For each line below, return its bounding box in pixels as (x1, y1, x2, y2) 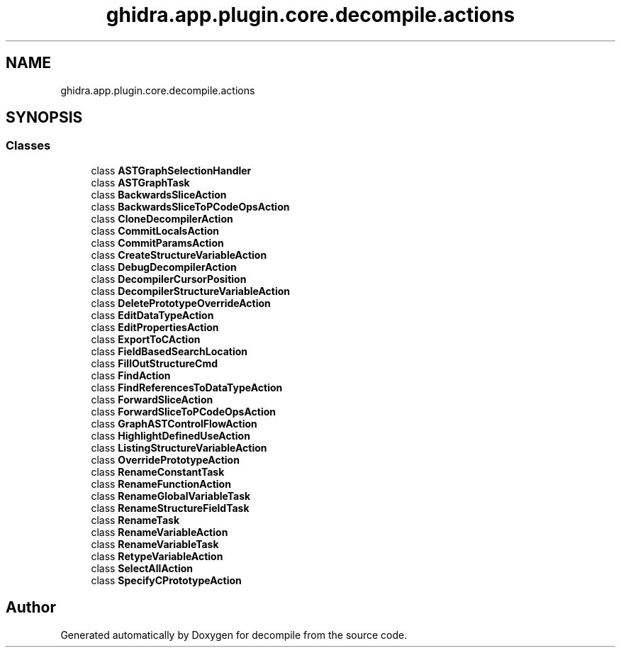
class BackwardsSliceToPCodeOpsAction (91, 200, 290, 213)
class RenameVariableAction (91, 525, 228, 538)
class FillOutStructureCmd (91, 357, 218, 369)
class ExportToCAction (91, 333, 201, 345)
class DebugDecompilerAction (91, 260, 237, 273)
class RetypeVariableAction (91, 549, 223, 562)
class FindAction (91, 369, 171, 381)
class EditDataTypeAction (91, 308, 214, 321)
